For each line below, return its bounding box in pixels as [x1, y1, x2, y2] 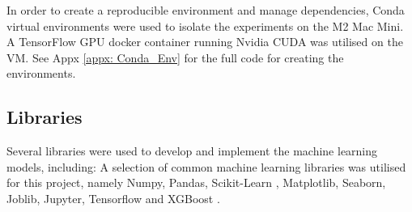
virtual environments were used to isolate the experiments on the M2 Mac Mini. [6, 17, 404, 34]
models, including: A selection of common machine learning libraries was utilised [6, 158, 406, 175]
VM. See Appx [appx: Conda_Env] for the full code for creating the [6, 49, 344, 66]
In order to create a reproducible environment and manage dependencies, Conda [6, 2, 405, 18]
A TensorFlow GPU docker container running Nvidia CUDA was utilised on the [6, 33, 403, 50]
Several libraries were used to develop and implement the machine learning [6, 142, 378, 159]
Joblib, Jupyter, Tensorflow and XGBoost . [6, 189, 220, 206]
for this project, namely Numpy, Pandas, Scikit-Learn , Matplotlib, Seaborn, [6, 174, 386, 191]
